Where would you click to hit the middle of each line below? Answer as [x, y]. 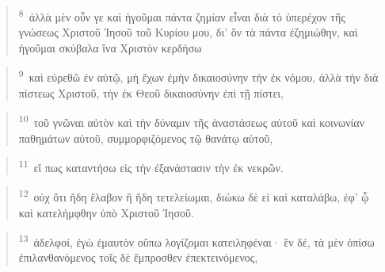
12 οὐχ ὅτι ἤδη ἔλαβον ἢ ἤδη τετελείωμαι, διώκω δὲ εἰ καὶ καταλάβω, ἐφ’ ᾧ [194, 196]
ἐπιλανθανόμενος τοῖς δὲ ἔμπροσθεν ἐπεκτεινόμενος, [138, 257]
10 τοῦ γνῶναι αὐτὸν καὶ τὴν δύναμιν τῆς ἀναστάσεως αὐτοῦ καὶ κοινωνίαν [191, 121]
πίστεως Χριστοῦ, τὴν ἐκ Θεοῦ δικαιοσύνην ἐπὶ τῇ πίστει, [151, 92]
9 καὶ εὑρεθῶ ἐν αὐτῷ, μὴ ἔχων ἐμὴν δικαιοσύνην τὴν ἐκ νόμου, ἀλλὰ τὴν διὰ [198, 76]
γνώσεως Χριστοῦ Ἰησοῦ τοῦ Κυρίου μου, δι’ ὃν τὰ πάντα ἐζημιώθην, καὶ [188, 32]
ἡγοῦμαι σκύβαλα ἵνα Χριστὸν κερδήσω [110, 47]
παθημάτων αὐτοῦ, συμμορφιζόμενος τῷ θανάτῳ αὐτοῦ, [146, 138]
